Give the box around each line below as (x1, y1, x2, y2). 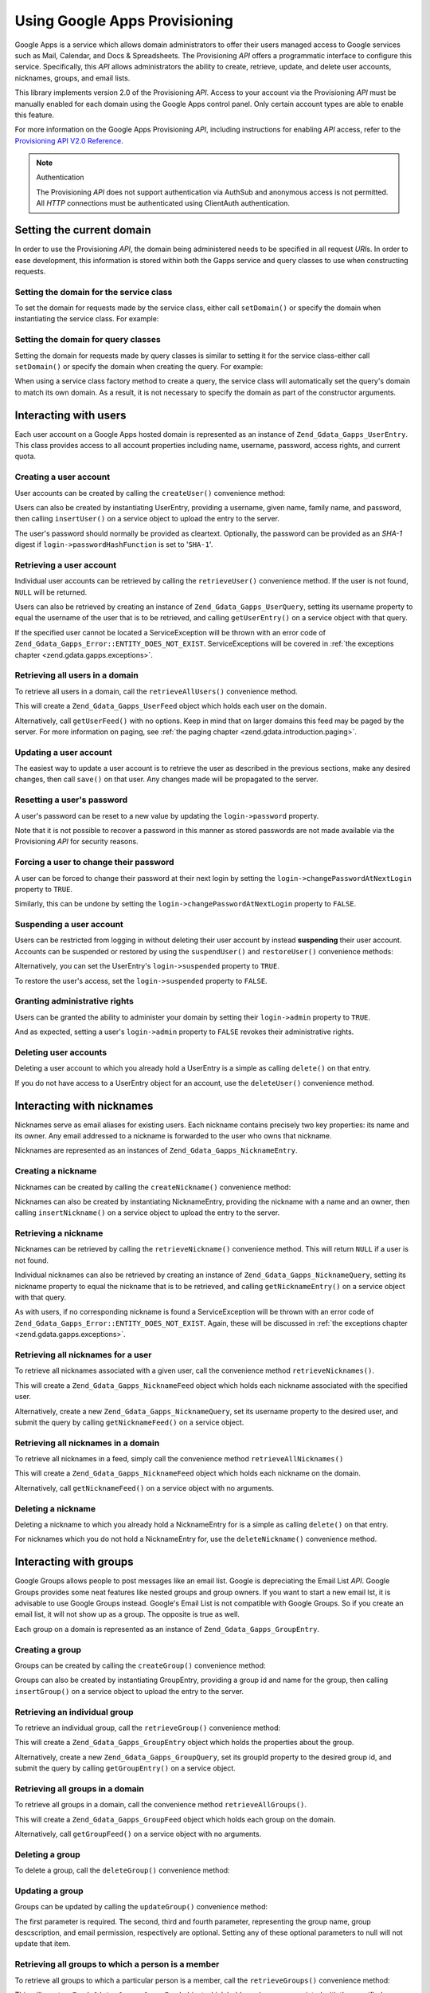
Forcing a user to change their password (14, 857, 174, 868)
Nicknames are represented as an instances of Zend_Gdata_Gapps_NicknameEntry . (14, 1146, 298, 1155)
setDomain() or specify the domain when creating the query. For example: (14, 361, 264, 371)
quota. (14, 451, 36, 462)
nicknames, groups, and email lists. (14, 73, 131, 83)
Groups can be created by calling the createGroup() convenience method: (14, 1661, 266, 1670)
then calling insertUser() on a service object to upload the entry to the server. (14, 514, 280, 524)
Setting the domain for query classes (14, 334, 161, 345)
